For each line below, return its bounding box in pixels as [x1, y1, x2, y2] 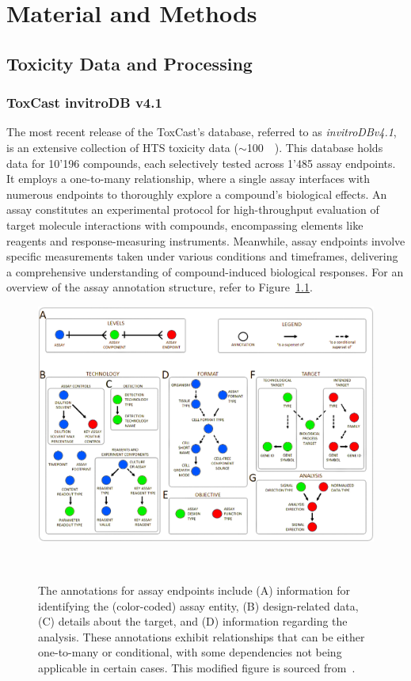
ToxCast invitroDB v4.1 [6, 93, 162, 112]
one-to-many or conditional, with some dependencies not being [38, 644, 342, 660]
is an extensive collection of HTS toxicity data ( [6, 139, 238, 155]
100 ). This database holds [246, 139, 383, 155]
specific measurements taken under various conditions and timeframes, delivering [6, 248, 398, 264]
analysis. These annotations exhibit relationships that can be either [38, 628, 365, 645]
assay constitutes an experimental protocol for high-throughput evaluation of [6, 201, 379, 218]
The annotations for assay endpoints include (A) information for [38, 581, 351, 598]
